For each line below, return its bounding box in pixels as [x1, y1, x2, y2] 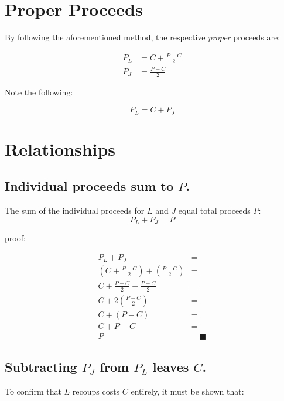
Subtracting [5, 358, 77, 376]
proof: [5, 232, 26, 244]
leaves [152, 358, 189, 376]
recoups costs [72, 385, 120, 397]
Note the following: [5, 86, 73, 98]
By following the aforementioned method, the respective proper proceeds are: [5, 31, 280, 43]
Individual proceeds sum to [5, 177, 174, 195]
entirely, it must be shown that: [131, 385, 244, 397]
